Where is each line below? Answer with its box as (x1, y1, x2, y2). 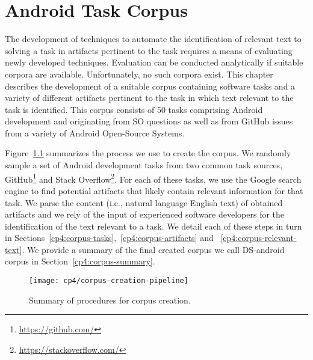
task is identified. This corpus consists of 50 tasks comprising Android (5, 103, 263, 115)
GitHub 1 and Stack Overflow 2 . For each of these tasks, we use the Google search (5, 171, 302, 185)
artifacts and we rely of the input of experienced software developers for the (5, 208, 285, 221)
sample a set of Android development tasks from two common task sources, (5, 159, 283, 171)
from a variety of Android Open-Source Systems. (5, 126, 185, 139)
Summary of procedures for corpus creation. (29, 293, 191, 306)
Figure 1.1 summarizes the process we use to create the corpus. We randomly (5, 147, 291, 159)
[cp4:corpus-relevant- (220, 231, 297, 244)
